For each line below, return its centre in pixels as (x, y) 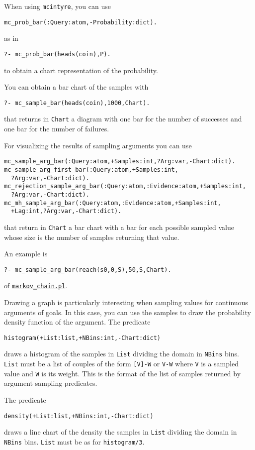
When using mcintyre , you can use (57, 6)
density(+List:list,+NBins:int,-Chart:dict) (79, 416)
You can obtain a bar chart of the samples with (76, 87)
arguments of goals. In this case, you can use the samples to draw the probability (127, 312)
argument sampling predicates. (51, 383)
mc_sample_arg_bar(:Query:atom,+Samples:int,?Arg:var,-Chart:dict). (120, 162)
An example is (26, 254)
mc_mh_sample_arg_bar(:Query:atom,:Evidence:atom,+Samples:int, (113, 203)
